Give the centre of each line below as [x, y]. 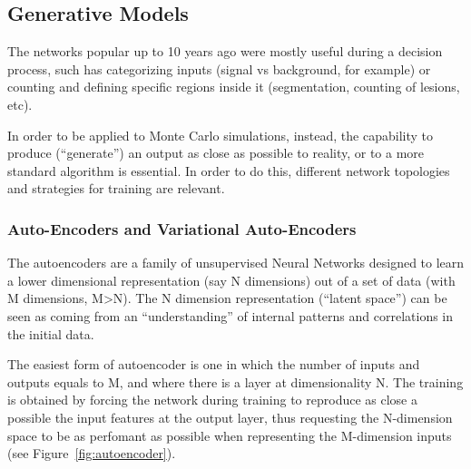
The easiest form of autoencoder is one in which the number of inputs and [214, 364]
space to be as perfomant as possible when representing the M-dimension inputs [230, 435]
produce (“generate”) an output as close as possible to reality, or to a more [216, 153]
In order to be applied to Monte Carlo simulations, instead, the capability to [220, 135]
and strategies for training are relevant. [116, 188]
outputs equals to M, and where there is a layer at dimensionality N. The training [235, 381]
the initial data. [51, 333]
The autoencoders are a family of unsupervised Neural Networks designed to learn [236, 263]
